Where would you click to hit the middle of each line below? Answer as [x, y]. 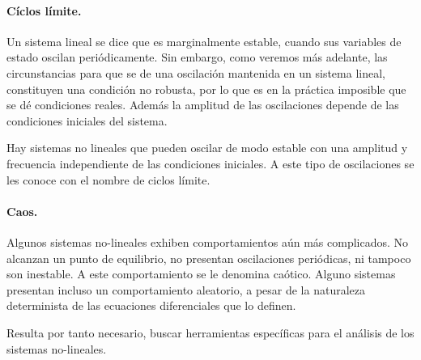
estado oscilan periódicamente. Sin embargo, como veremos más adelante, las [197, 57]
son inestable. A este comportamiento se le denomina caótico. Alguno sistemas [201, 274]
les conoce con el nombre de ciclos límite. [108, 179]
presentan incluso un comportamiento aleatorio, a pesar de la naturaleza [186, 289]
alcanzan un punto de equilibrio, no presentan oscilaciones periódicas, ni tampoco [209, 258]
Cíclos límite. [44, 10]
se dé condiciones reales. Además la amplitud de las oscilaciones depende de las [203, 105]
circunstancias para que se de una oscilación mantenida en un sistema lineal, [196, 72]
